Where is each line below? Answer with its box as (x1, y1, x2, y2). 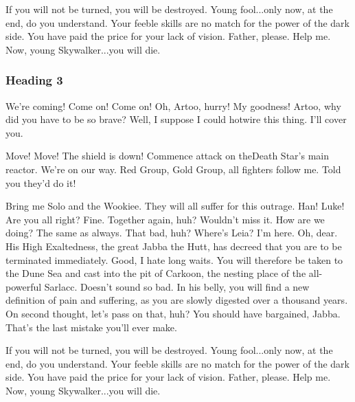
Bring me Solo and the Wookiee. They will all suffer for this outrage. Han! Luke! (5, 199, 345, 213)
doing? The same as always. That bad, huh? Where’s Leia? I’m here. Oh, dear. (5, 225, 338, 240)
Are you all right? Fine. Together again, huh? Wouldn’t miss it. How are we (5, 212, 325, 226)
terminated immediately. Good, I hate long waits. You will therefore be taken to (5, 252, 343, 267)
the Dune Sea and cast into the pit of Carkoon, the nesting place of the (5, 266, 306, 280)
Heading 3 (5, 71, 63, 89)
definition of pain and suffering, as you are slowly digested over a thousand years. (5, 293, 348, 307)
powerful (5, 279, 42, 293)
